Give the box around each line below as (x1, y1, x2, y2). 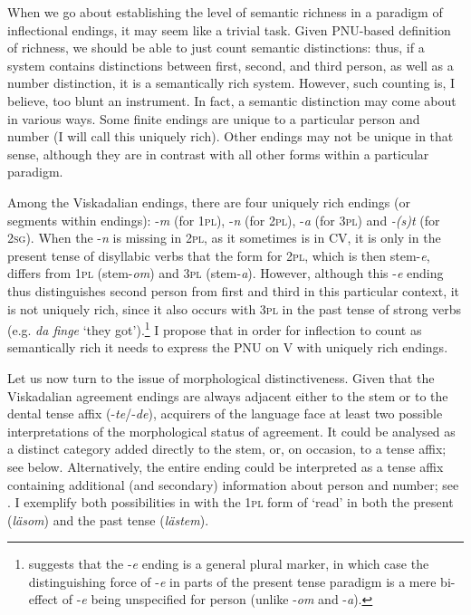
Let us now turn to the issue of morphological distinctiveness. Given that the (7, 368, 435, 387)
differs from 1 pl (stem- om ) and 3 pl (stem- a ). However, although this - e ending (7, 264, 444, 283)
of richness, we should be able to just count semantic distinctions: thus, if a (7, 38, 425, 57)
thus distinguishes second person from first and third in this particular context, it (7, 281, 460, 300)
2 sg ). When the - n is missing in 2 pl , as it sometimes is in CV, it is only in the (7, 228, 441, 247)
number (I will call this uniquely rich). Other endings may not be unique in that (7, 127, 454, 146)
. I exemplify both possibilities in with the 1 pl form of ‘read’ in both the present (7, 493, 454, 512)
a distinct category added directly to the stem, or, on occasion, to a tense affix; (7, 439, 447, 458)
